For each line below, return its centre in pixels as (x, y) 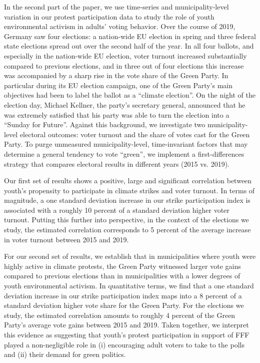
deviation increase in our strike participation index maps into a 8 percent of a (123, 295)
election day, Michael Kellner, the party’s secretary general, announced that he (125, 104)
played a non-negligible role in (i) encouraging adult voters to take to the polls (124, 344)
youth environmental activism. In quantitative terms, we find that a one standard (129, 286)
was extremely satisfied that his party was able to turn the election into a (117, 114)
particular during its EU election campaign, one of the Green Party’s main (118, 85)
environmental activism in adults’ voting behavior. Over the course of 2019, (120, 26)
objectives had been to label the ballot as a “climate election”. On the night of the (130, 95)
